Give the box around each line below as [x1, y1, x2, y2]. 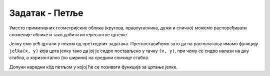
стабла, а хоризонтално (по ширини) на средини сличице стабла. [9, 55, 149, 61]
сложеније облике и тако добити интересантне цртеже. [9, 31, 128, 37]
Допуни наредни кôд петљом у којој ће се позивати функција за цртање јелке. [9, 64, 177, 70]
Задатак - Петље [9, 7, 83, 18]
